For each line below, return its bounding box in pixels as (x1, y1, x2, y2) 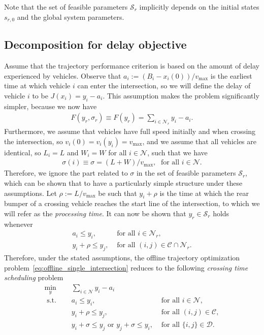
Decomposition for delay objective (4, 37, 187, 52)
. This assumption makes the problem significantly (103, 90, 259, 101)
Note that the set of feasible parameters (4, 2, 128, 12)
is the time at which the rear (159, 187, 249, 198)
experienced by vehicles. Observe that (4, 70, 121, 81)
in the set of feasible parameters (136, 167, 236, 178)
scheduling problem (4, 272, 63, 283)
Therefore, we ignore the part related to (4, 167, 128, 178)
